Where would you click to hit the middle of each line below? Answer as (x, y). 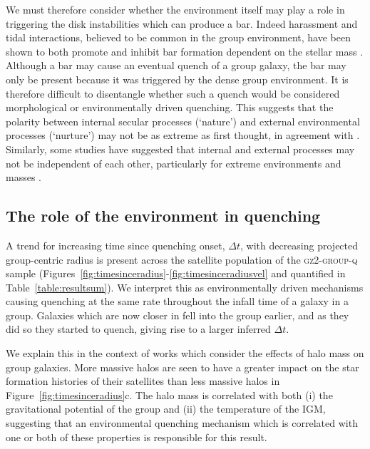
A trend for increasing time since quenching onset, (115, 245)
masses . (24, 177)
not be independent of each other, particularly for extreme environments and (174, 163)
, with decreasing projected (299, 245)
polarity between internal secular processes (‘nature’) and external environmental (183, 121)
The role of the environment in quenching (163, 216)
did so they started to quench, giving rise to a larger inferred (138, 329)
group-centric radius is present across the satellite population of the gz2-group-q (182, 259)
